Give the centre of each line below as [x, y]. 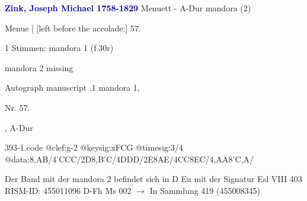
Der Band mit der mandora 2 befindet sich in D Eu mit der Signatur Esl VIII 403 [153, 179]
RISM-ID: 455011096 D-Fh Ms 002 [68, 190]
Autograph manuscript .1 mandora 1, [72, 87]
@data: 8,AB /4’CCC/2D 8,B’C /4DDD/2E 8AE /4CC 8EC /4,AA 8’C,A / [129, 159]
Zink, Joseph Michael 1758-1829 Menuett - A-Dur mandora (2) [128, 8]
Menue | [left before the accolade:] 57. [73, 28]
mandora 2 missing [39, 67]
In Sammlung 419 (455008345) [205, 190]
